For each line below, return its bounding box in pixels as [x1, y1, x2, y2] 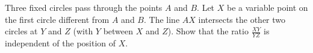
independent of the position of [5, 37, 116, 49]
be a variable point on [226, 1, 308, 13]
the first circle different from [5, 13, 110, 25]
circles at [5, 25, 38, 37]
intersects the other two [198, 13, 286, 25]
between [103, 25, 134, 37]
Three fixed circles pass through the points [5, 1, 163, 13]
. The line [144, 13, 180, 25]
